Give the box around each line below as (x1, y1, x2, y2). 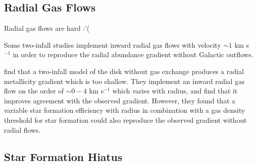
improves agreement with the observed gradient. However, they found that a (4, 95, 235, 105)
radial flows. (4, 124, 41, 135)
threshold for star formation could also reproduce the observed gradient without (4, 114, 247, 125)
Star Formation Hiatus (4, 149, 122, 164)
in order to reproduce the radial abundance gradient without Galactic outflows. (12, 49, 254, 60)
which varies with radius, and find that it (112, 85, 238, 96)
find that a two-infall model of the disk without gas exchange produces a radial (4, 66, 244, 76)
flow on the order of (4, 85, 64, 96)
